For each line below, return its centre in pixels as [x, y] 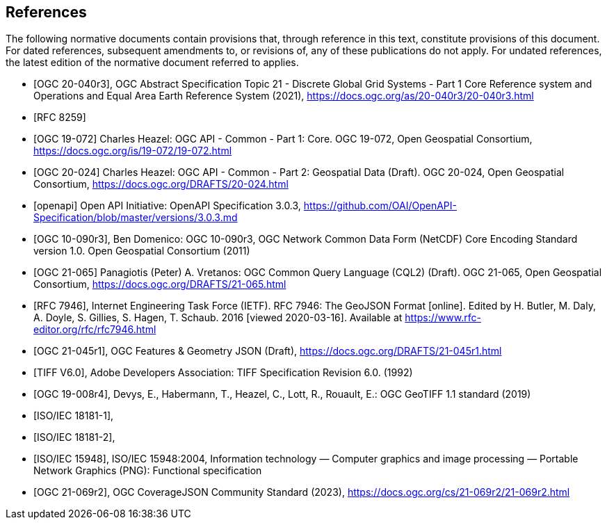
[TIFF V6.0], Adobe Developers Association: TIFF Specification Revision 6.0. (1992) [223, 373]
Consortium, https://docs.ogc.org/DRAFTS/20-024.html [161, 184]
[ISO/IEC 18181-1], [74, 416]
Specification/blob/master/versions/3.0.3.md [136, 218]
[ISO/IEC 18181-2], [74, 437]
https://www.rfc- [443, 318]
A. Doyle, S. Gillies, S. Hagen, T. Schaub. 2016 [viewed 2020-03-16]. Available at [218, 318]
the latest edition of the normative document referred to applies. [152, 63]
